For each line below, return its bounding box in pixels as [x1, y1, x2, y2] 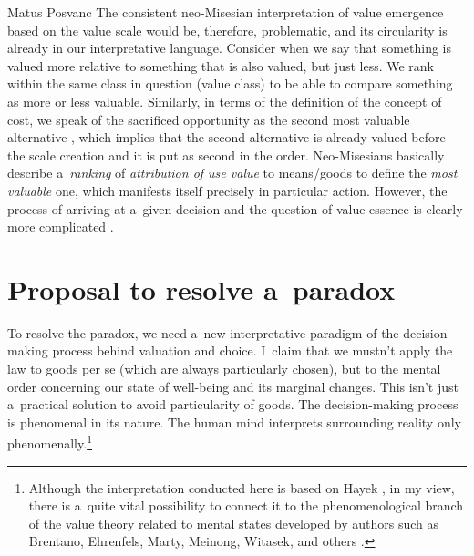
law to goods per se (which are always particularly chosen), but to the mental [7, 359, 441, 378]
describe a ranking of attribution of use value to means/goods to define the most [7, 163, 458, 182]
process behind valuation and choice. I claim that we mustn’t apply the [52, 341, 453, 360]
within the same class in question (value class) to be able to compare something [7, 74, 453, 93]
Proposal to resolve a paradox [7, 270, 396, 307]
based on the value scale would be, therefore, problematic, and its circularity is [7, 20, 448, 39]
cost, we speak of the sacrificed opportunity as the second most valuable [7, 109, 410, 129]
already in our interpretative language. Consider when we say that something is [7, 38, 452, 57]
